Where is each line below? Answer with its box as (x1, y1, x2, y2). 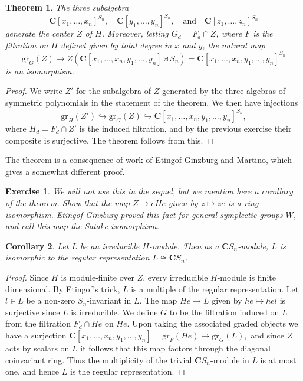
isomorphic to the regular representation (5, 251, 150, 263)
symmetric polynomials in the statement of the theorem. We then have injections (5, 96, 298, 108)
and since (251, 328, 285, 341)
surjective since (5, 305, 60, 318)
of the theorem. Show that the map (5, 197, 130, 209)
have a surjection (5, 328, 67, 341)
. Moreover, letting (101, 27, 169, 40)
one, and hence (5, 365, 59, 377)
